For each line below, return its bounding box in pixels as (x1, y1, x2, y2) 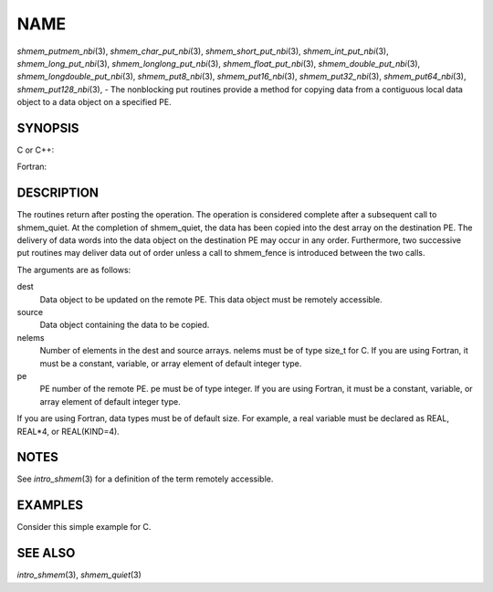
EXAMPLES (16, 498, 84, 513)
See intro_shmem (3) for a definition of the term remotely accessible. (16, 473, 274, 484)
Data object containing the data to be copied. (39, 320, 210, 331)
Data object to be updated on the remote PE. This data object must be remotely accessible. (39, 293, 383, 305)
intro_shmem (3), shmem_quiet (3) (16, 569, 142, 580)
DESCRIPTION (16, 185, 100, 201)
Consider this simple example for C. (16, 522, 152, 533)
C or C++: (16, 144, 55, 155)
